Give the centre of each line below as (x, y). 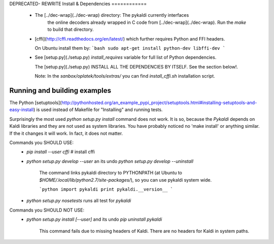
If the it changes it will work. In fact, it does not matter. (66, 133)
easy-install (22, 110)
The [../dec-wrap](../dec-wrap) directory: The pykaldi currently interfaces (112, 15)
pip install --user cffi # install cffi (61, 152)
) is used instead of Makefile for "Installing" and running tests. (98, 110)
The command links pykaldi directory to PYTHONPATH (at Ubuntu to (111, 173)
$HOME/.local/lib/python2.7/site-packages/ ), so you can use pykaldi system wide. (126, 180)
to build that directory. (71, 29)
